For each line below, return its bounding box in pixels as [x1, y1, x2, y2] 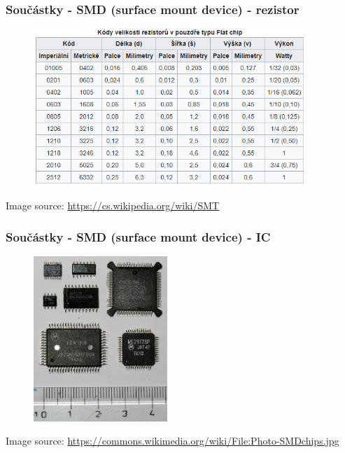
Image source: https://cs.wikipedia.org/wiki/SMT [6, 198, 220, 213]
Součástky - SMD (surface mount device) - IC [6, 228, 271, 245]
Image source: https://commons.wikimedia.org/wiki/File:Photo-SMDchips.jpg [6, 433, 339, 448]
